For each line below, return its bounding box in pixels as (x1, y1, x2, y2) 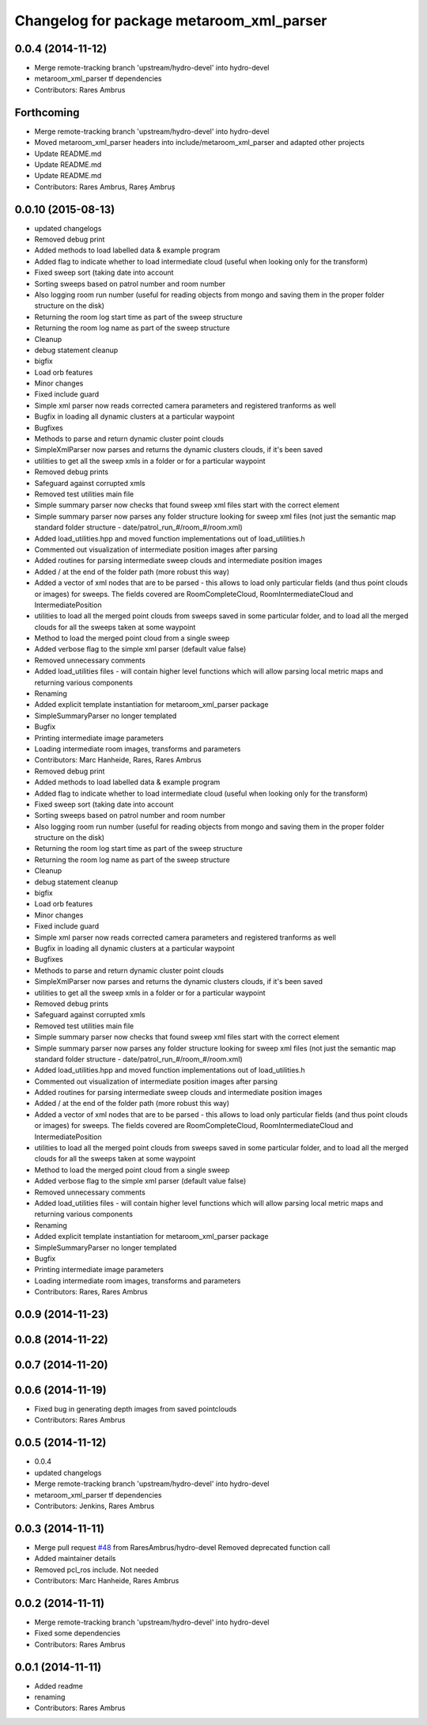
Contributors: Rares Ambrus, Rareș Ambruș (34, 182, 176, 192)
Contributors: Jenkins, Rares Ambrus (34, 1501, 155, 1510)
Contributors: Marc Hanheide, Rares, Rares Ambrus (34, 755, 202, 765)
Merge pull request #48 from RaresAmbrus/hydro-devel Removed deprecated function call (34, 1542, 331, 1552)
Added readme (34, 1681, 83, 1690)
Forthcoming (14, 105, 80, 119)
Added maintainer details (34, 1554, 116, 1564)
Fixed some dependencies (34, 1628, 121, 1638)
